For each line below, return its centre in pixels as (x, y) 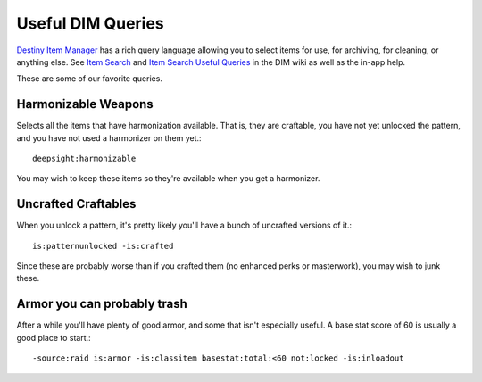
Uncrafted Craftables (76, 204)
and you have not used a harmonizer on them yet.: (109, 137)
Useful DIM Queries (90, 23)
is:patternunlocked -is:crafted (103, 246)
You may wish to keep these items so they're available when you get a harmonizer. (168, 179)
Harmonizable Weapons (85, 104)
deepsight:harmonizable (84, 159)
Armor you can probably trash (102, 304)
